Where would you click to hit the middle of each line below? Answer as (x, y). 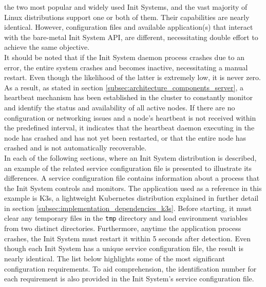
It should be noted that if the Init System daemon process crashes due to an (124, 57)
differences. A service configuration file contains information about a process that (132, 178)
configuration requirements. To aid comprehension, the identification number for (130, 268)
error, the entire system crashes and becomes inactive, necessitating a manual (126, 67)
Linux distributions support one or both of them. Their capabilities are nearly (127, 17)
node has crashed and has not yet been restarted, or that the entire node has (125, 137)
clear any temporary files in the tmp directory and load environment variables (126, 218)
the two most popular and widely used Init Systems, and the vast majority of (126, 7)
